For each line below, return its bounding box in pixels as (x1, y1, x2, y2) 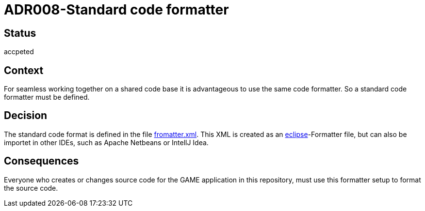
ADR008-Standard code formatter (4, 1, 229, 18)
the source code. (4, 183, 58, 192)
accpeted (4, 47, 34, 56)
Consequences (4, 155, 79, 167)
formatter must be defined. (4, 93, 90, 102)
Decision (4, 109, 48, 122)
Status (4, 27, 36, 39)
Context (4, 64, 44, 76)
